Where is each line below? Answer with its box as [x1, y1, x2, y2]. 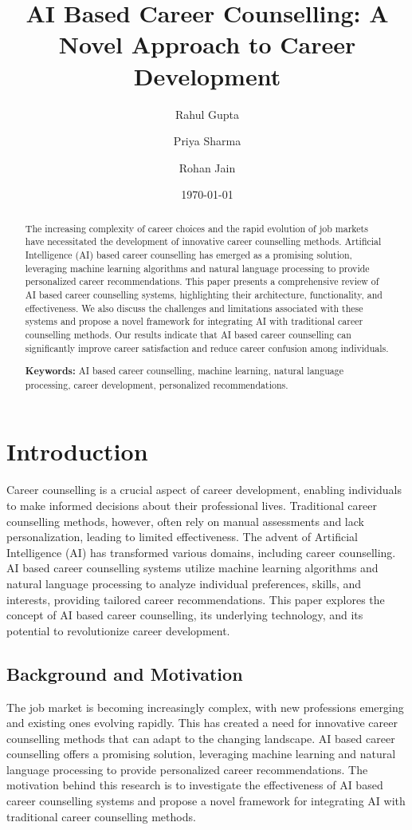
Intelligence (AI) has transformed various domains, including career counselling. [6, 543, 396, 560]
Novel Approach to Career [58, 28, 356, 61]
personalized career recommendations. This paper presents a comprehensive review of [25, 275, 379, 288]
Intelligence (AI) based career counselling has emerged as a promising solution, [25, 247, 352, 261]
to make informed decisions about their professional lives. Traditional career [6, 496, 377, 513]
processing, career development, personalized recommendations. [25, 377, 288, 391]
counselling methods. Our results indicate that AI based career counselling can [25, 327, 351, 341]
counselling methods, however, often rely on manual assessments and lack [6, 512, 364, 529]
